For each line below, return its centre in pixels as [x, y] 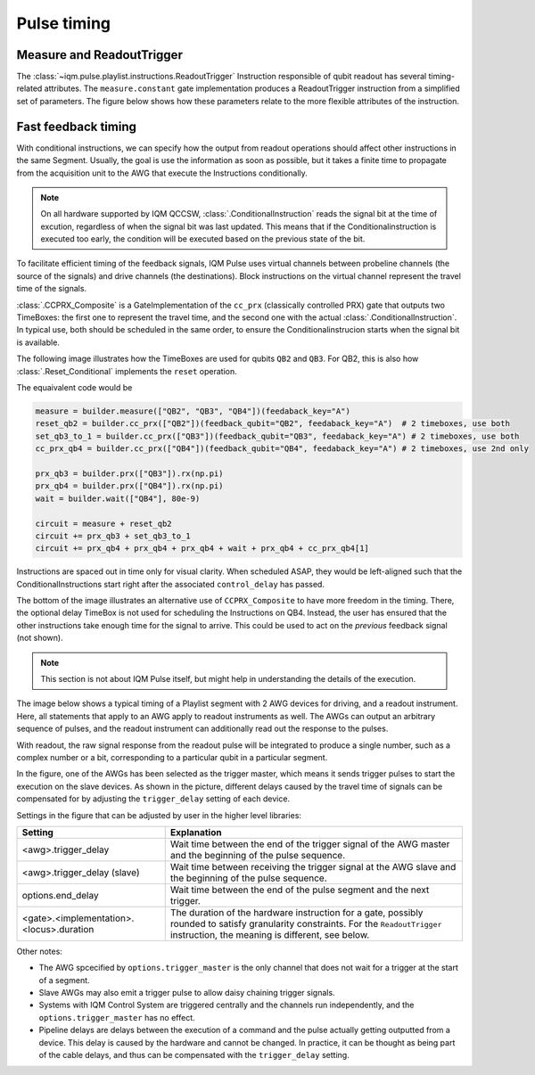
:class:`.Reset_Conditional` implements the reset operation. [127, 371]
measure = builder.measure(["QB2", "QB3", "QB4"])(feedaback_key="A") [193, 411]
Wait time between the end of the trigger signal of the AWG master [310, 844]
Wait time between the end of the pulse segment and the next [300, 890]
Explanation [196, 832]
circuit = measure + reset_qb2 [104, 523]
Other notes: [39, 951]
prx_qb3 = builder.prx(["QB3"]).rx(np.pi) [129, 473]
